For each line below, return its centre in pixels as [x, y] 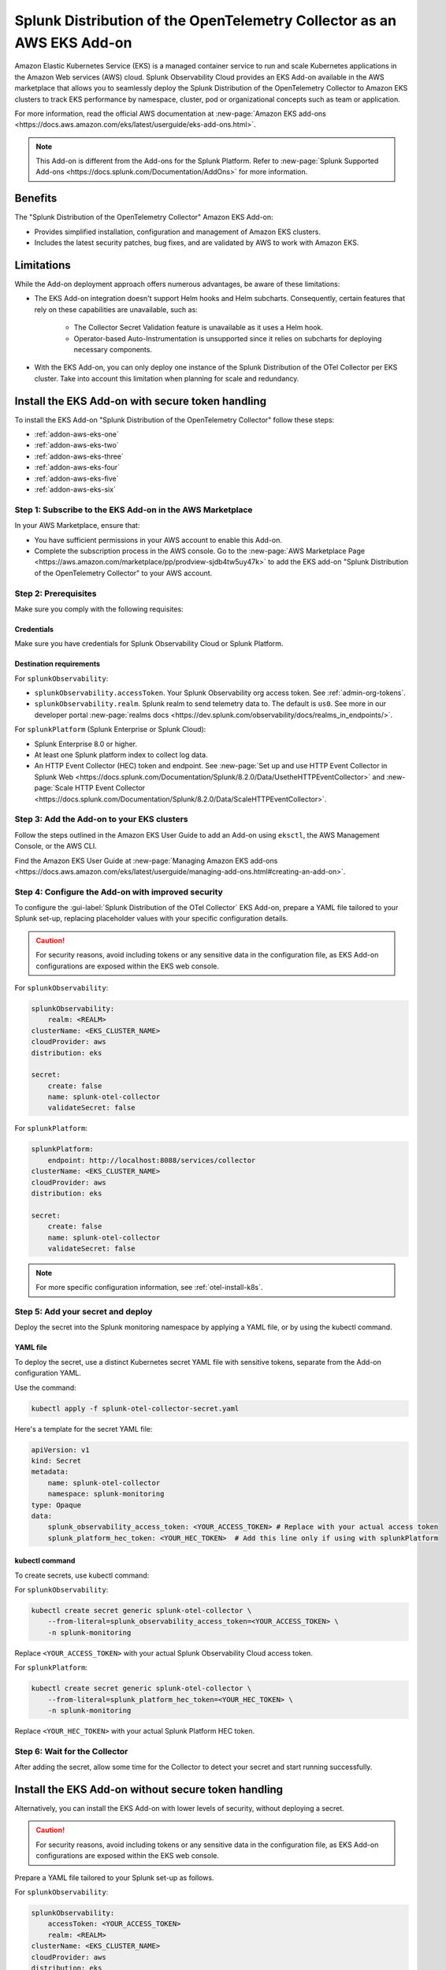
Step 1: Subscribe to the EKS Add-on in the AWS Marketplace [134, 510]
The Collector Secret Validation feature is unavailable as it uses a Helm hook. [198, 328]
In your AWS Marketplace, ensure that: [77, 526]
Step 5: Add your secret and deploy [84, 1312]
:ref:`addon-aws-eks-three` [79, 456]
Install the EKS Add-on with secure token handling [141, 401]
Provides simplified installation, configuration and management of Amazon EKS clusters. [177, 232]
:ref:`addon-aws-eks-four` [77, 467]
